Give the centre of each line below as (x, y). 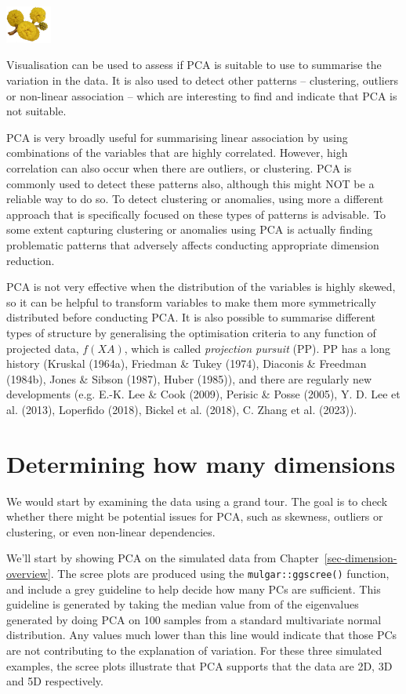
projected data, (43, 348)
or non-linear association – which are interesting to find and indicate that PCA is (202, 95)
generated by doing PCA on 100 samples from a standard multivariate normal (194, 619)
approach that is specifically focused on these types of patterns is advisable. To (196, 214)
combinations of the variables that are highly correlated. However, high (177, 153)
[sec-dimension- (361, 558)
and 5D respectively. (55, 681)
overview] (29, 573)
